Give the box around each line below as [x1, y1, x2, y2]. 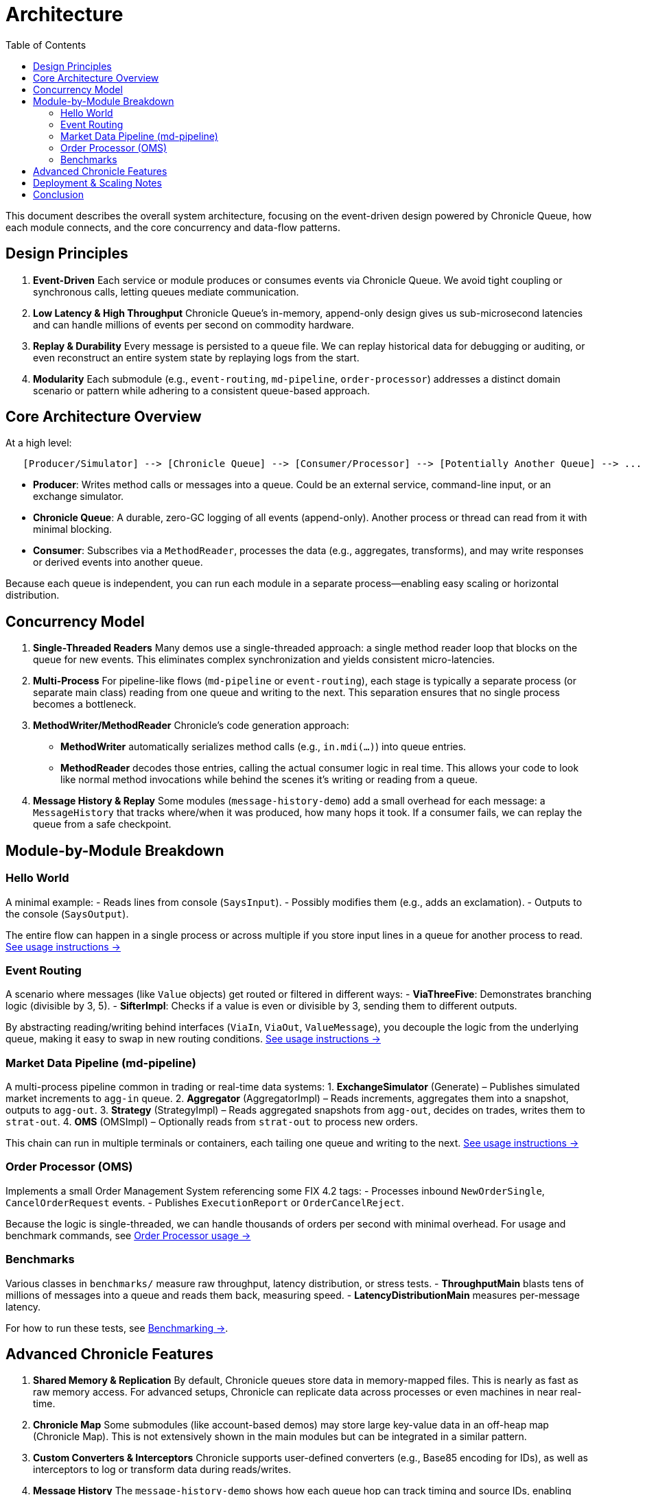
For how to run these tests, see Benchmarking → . [5, 1321, 228, 1334]
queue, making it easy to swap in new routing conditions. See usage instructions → [5, 1033, 381, 1045]
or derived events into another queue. [33, 556, 203, 569]
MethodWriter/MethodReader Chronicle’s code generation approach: [33, 719, 349, 732]
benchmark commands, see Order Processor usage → [5, 1229, 251, 1241]
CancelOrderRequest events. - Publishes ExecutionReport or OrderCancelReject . [5, 1196, 404, 1208]
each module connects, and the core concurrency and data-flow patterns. [5, 221, 340, 233]
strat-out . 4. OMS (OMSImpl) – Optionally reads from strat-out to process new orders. [5, 1116, 418, 1127]
